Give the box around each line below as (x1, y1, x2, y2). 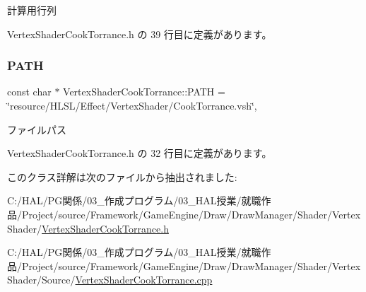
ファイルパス (7, 122, 66, 136)
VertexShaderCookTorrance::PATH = (63, 84, 225, 99)
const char (7, 84, 52, 99)
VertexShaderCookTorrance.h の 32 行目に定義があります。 (7, 146, 272, 160)
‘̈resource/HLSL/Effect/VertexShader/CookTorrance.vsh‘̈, (7, 98, 257, 112)
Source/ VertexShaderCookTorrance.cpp (42, 272, 213, 287)
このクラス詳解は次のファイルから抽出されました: (7, 169, 237, 184)
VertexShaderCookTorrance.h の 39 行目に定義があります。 (7, 26, 272, 41)
